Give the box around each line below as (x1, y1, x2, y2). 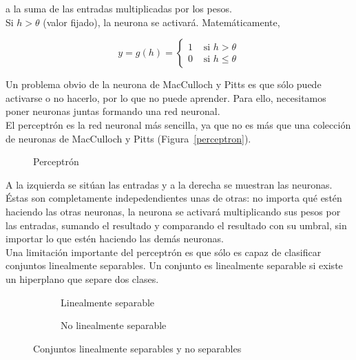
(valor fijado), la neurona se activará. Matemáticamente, (43, 14, 280, 29)
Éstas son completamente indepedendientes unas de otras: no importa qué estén (6, 191, 342, 205)
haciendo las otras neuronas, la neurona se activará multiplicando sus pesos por (6, 204, 341, 218)
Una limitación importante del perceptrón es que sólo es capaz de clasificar (6, 244, 322, 259)
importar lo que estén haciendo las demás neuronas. (6, 231, 224, 246)
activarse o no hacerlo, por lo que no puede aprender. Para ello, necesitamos (6, 90, 326, 105)
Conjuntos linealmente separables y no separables (33, 341, 242, 355)
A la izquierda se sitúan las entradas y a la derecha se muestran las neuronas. (6, 177, 333, 191)
